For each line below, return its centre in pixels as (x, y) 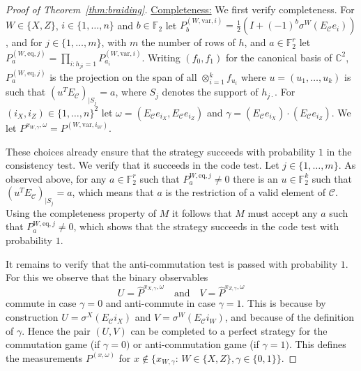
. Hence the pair (56, 330)
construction (32, 317)
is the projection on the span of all (123, 77)
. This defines (317, 344)
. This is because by (284, 303)
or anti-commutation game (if (196, 344)
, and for (24, 42)
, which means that (113, 192)
